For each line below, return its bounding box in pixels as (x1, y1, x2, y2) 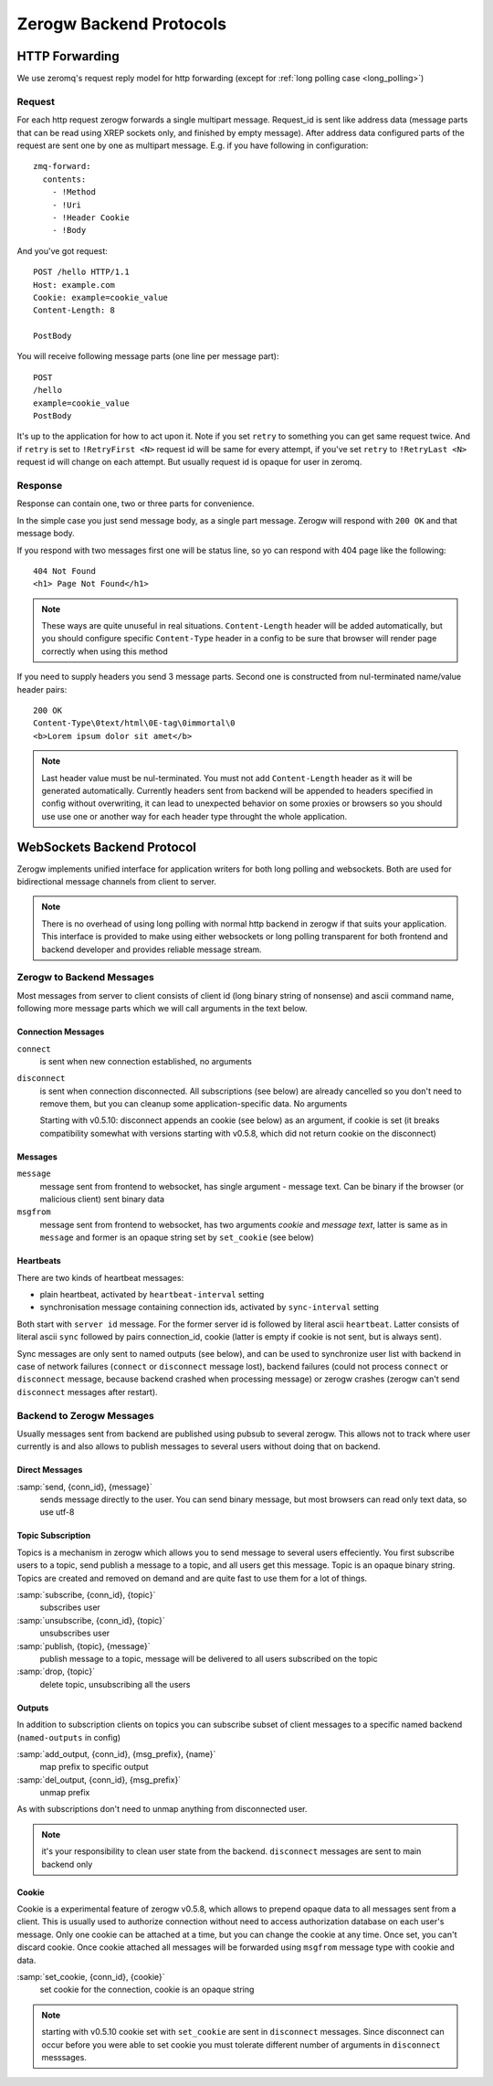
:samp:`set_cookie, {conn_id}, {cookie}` (16, 1971, 165, 1982)
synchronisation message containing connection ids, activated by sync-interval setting (39, 1302, 379, 1313)
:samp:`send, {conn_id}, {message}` (16, 1481, 152, 1492)
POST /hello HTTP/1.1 (33, 267, 130, 278)
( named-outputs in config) (16, 1731, 121, 1742)
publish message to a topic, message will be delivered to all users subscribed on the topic (39, 1653, 378, 1664)
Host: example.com (33, 280, 116, 290)
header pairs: (16, 683, 68, 694)
